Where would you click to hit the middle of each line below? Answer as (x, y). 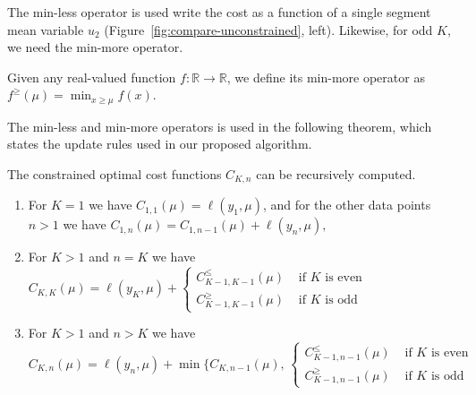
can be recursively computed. (336, 174)
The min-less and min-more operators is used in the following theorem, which (220, 126)
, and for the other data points (347, 205)
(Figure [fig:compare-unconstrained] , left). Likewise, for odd (268, 29)
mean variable (46, 29)
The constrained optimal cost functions (115, 174)
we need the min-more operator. (95, 47)
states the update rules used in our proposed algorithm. (160, 144)
